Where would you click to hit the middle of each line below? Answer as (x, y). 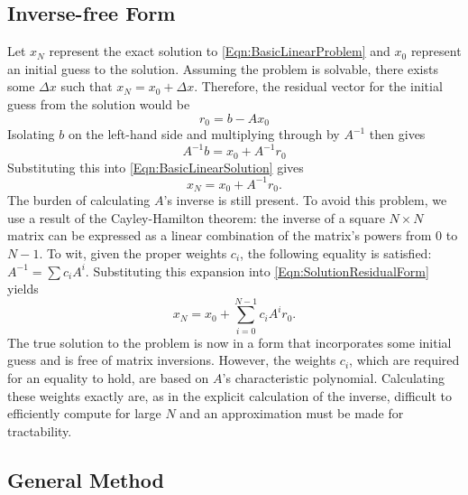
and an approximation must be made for (292, 413)
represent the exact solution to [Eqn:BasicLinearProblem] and (220, 51)
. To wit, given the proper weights (133, 252)
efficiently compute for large (84, 413)
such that (87, 86)
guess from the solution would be (99, 103)
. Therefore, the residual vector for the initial (318, 86)
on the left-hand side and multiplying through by (204, 134)
